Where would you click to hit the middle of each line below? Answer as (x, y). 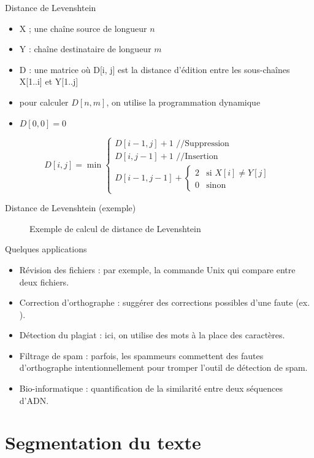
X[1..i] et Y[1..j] (49, 81)
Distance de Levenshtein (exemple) (71, 208)
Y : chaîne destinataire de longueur (85, 49)
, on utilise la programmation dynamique (183, 102)
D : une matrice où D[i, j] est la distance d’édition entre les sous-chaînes (155, 69)
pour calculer (44, 102)
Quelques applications (46, 249)
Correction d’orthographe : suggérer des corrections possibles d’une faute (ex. (165, 302)
